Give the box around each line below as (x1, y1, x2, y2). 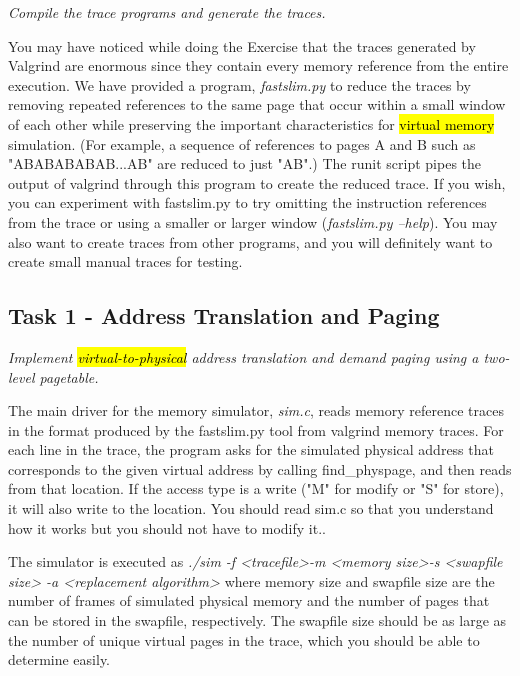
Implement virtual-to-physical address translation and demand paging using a (8, 346, 479, 367)
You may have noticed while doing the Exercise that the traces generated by (8, 35, 476, 56)
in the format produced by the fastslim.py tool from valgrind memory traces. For (8, 419, 504, 440)
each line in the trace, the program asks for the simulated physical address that (8, 439, 494, 460)
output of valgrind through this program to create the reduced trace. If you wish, (8, 172, 506, 193)
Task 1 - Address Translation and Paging (8, 300, 440, 331)
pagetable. (39, 366, 99, 387)
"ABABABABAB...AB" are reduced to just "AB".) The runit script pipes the (8, 153, 482, 174)
